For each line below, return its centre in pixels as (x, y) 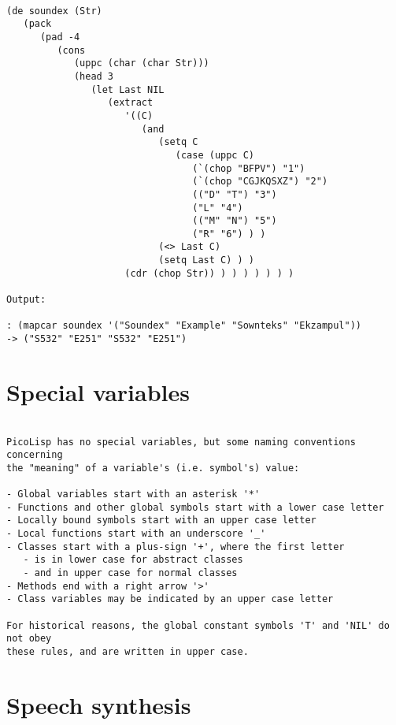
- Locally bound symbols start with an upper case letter (161, 521)
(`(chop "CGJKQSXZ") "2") (260, 182)
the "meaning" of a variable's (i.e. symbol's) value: (153, 468)
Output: (26, 300)
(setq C (178, 142)
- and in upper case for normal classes (130, 573)
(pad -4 (60, 37)
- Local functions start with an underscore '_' (136, 534)
